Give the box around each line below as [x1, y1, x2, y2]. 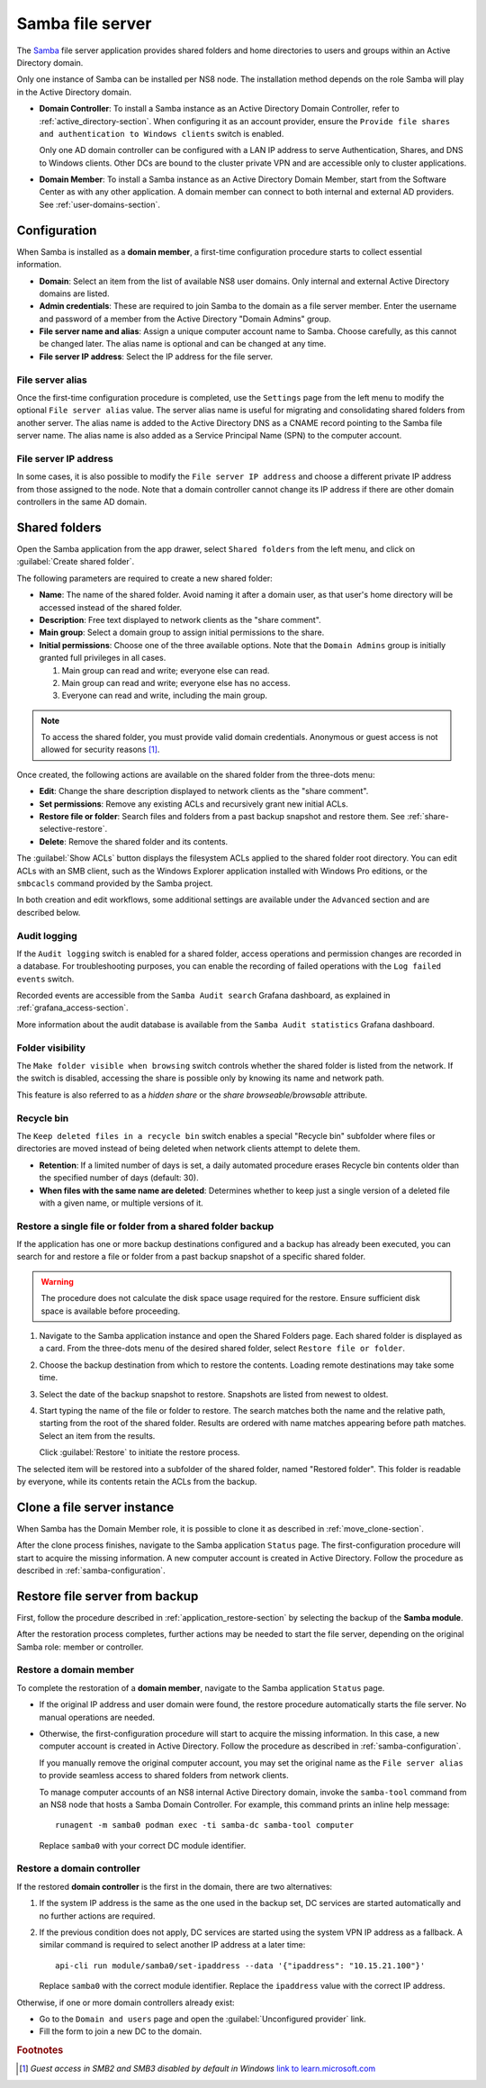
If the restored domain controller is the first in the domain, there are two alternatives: [16, 1881, 333, 1892]
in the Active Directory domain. [16, 86, 132, 97]
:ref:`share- [406, 811, 449, 822]
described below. [16, 907, 81, 917]
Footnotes [16, 2044, 64, 2056]
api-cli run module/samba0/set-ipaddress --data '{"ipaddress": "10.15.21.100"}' [55, 1960, 426, 1971]
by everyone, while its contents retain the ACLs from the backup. [16, 1476, 257, 1487]
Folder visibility [16, 1041, 85, 1053]
